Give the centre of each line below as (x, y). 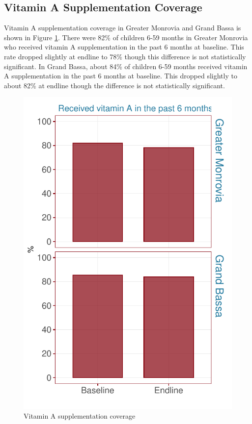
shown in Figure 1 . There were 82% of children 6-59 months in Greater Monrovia (126, 37)
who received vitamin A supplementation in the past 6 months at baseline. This (124, 47)
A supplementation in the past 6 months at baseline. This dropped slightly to (121, 76)
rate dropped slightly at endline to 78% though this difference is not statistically (125, 56)
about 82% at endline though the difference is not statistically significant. (114, 85)
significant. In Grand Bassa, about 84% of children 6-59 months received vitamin (126, 66)
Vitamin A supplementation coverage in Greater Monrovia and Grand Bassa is (123, 28)
